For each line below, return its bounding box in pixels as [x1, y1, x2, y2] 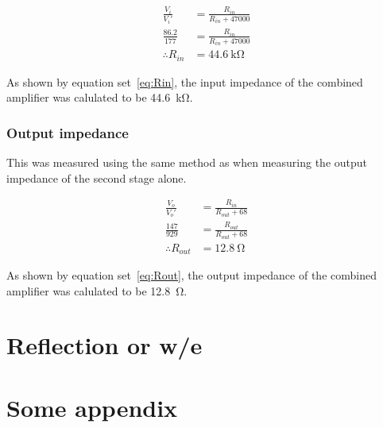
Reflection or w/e [6, 329, 203, 361]
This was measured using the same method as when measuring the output [6, 154, 368, 171]
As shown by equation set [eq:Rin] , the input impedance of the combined [6, 73, 363, 90]
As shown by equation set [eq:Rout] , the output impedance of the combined [6, 267, 377, 283]
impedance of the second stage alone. [6, 169, 187, 186]
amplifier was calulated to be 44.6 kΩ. [6, 89, 193, 106]
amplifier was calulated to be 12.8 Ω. [6, 282, 188, 299]
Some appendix [6, 391, 178, 423]
